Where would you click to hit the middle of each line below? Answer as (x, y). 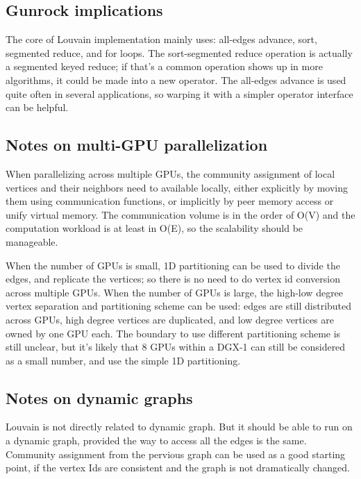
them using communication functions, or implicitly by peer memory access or (170, 201)
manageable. (32, 241)
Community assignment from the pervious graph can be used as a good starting (176, 454)
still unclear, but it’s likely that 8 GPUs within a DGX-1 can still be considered (176, 347)
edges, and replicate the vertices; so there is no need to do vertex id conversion (173, 279)
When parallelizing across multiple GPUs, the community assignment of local (170, 173)
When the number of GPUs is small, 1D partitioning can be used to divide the (173, 265)
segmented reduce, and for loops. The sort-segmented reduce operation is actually (179, 52)
